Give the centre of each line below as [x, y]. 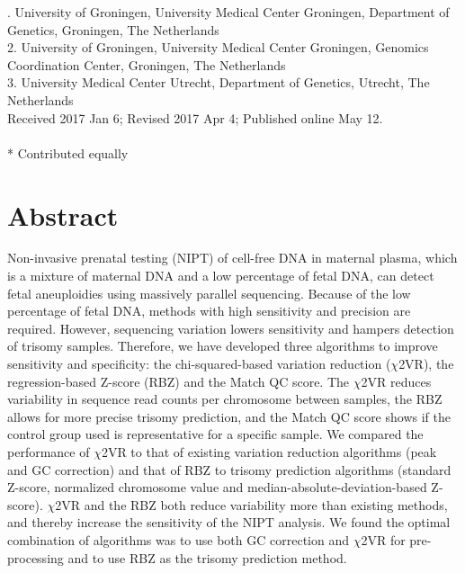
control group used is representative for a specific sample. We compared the [215, 434]
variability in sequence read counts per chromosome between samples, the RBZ [225, 399]
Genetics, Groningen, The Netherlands [113, 29]
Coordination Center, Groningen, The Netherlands [147, 64]
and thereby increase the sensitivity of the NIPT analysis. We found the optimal [229, 522]
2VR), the [426, 364]
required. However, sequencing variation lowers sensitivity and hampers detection [231, 328]
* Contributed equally [68, 152]
